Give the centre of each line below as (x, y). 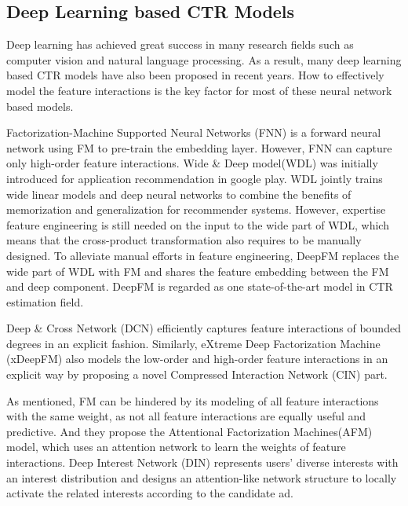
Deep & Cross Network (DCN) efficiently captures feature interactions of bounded (204, 328)
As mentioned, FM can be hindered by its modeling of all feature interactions (193, 400)
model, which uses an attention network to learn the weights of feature (176, 447)
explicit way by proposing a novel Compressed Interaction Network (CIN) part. (197, 374)
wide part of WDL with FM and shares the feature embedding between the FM (198, 271)
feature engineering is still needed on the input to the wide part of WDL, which (198, 224)
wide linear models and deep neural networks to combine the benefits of (179, 194)
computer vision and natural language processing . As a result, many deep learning (204, 59)
